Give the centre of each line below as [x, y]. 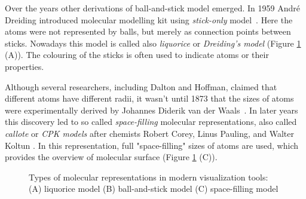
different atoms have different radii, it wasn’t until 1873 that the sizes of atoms [149, 98]
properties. [25, 66]
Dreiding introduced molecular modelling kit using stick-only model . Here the [149, 19]
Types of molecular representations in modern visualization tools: [149, 177]
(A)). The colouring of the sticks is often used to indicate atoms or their [137, 55]
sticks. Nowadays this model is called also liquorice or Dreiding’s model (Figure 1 [153, 43]
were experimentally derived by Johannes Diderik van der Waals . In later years [152, 110]
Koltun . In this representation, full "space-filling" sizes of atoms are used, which [152, 145]
